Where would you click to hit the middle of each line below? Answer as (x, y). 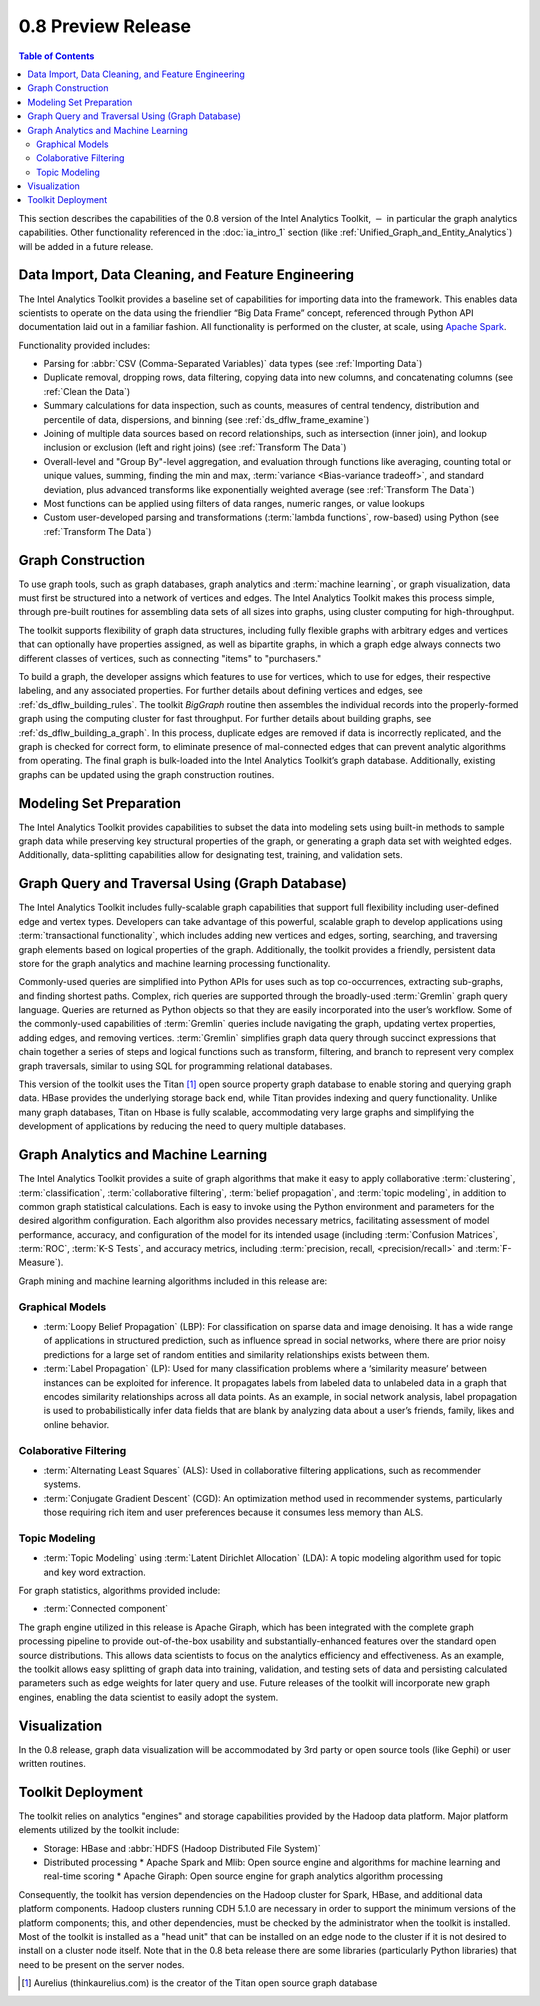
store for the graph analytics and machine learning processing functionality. (174, 963)
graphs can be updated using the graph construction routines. (146, 774)
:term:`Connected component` (106, 1609)
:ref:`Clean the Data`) (87, 391)
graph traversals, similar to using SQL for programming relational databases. (175, 1066)
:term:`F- (493, 1249)
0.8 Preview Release (105, 26)
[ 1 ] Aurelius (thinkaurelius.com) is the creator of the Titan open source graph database (199, 1983)
